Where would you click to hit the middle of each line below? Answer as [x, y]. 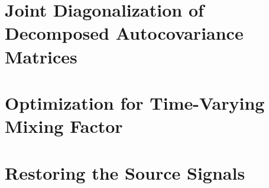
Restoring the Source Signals [125, 172]
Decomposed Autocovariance [124, 33]
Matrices [41, 56]
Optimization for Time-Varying [135, 102]
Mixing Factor [64, 126]
